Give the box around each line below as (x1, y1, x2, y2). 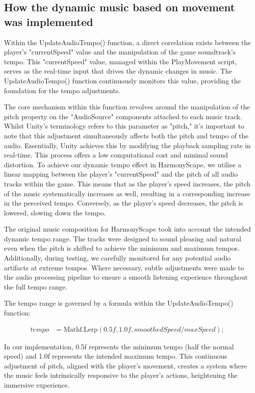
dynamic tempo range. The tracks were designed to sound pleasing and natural (4, 233, 241, 243)
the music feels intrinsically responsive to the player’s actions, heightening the (4, 370, 238, 380)
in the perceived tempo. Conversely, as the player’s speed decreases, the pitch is (4, 198, 243, 208)
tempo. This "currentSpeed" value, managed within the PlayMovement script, (4, 56, 237, 66)
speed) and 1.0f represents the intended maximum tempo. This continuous (4, 351, 228, 361)
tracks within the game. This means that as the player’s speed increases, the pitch (4, 178, 251, 188)
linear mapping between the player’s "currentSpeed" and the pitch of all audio (4, 169, 238, 179)
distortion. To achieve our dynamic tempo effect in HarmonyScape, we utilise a (4, 159, 242, 169)
